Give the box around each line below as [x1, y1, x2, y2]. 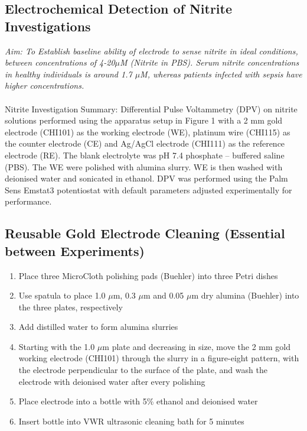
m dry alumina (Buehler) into [191, 289, 299, 302]
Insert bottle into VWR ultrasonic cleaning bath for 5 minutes [18, 414, 244, 427]
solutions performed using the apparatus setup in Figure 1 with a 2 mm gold [5, 114, 283, 127]
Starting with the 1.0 [18, 340, 95, 352]
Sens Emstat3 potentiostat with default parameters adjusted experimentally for [5, 183, 292, 196]
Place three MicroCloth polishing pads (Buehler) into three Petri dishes [18, 269, 278, 281]
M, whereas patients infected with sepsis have [140, 67, 302, 80]
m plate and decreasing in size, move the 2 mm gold [102, 340, 290, 352]
